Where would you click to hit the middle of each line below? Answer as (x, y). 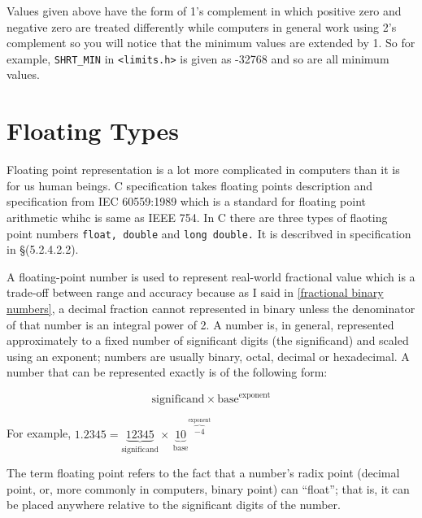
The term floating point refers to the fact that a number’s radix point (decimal (203, 473)
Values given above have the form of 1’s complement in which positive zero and (204, 11)
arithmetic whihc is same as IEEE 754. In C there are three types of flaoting (197, 217)
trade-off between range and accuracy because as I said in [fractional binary (195, 292)
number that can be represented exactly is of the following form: (167, 372)
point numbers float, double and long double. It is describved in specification (209, 233)
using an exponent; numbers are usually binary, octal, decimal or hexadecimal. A (208, 356)
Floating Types (93, 131)
